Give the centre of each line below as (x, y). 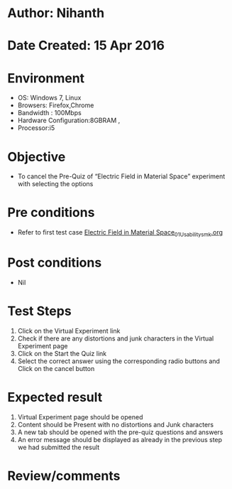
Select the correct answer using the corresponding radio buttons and (118, 361)
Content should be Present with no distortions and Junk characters (116, 424)
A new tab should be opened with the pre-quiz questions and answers (120, 432)
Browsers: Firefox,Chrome (56, 105)
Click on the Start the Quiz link (62, 353)
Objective (37, 157)
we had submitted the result (59, 447)
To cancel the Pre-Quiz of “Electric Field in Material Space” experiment (121, 176)
